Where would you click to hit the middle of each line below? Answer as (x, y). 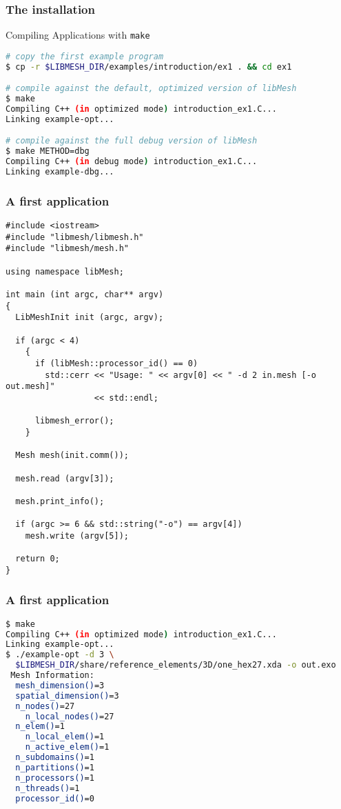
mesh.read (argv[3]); (65, 478)
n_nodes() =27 (45, 706)
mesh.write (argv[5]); (77, 536)
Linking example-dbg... (60, 172)
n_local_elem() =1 (65, 737)
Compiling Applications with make (78, 35)
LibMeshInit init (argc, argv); (90, 318)
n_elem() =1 (40, 727)
